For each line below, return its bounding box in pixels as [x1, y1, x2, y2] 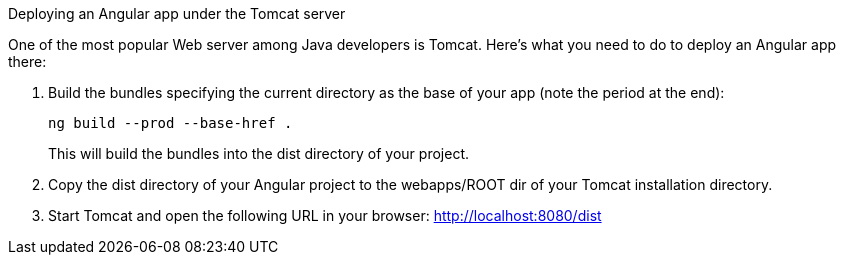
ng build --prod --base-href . [48, 115, 293, 131]
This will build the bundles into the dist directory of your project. [48, 145, 469, 162]
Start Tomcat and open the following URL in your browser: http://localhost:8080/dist [48, 207, 602, 224]
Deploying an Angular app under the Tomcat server [8, 5, 346, 22]
